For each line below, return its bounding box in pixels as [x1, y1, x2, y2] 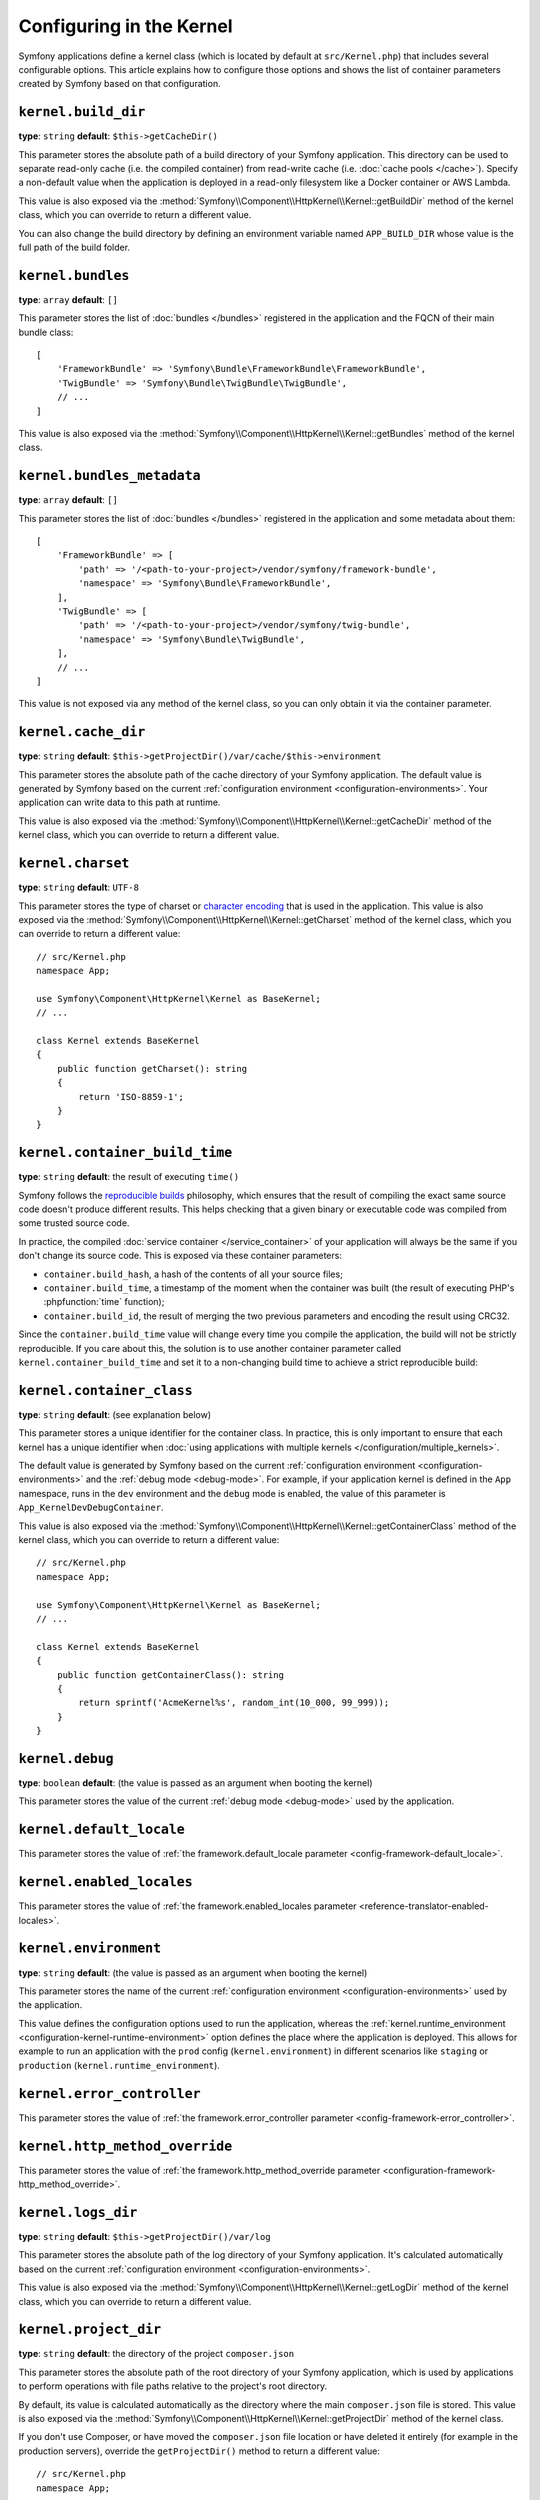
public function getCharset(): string [56, 1063, 248, 1074]
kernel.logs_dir [18, 2204, 138, 2220]
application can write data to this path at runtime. [18, 796, 221, 809]
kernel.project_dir [18, 2321, 162, 2338]
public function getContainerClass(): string [56, 1669, 285, 1680]
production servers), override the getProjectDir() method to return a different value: [18, 2445, 380, 2457]
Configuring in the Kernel [18, 15, 234, 37]
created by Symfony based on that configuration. [18, 78, 221, 90]
